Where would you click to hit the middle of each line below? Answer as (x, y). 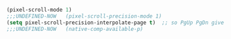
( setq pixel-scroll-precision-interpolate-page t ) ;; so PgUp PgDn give (115, 23)
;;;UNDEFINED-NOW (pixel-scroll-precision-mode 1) (84, 16)
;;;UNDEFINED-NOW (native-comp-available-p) (75, 29)
